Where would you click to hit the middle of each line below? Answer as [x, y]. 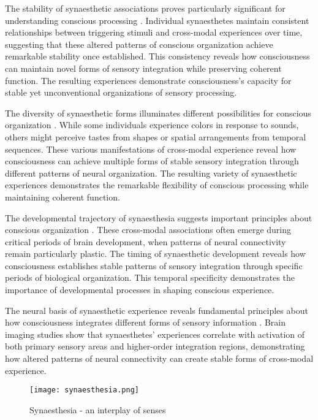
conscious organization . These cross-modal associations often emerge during [148, 230]
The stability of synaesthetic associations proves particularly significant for [145, 8]
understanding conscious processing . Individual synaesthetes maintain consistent [157, 20]
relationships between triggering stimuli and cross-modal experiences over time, [154, 32]
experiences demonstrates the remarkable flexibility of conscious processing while [157, 185]
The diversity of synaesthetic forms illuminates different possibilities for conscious [158, 113]
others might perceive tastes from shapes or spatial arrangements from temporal [156, 136]
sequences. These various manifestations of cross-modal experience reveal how [151, 149]
